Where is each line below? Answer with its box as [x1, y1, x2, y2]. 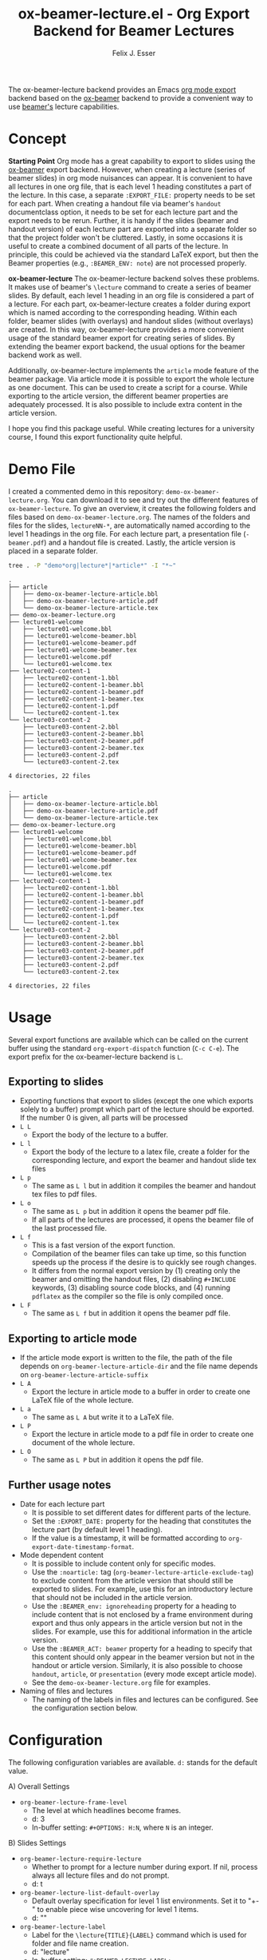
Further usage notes [8, 1478, 112, 1491]
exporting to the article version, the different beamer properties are [8, 391, 229, 401]
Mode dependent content [19, 1551, 104, 1560]
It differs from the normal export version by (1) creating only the [31, 1266, 241, 1275]
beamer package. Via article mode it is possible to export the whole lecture [8, 373, 255, 384]
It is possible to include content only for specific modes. [31, 1559, 216, 1568]
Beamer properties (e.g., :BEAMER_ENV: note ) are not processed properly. [8, 257, 247, 268]
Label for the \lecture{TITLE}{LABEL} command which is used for [31, 1930, 247, 1939]
